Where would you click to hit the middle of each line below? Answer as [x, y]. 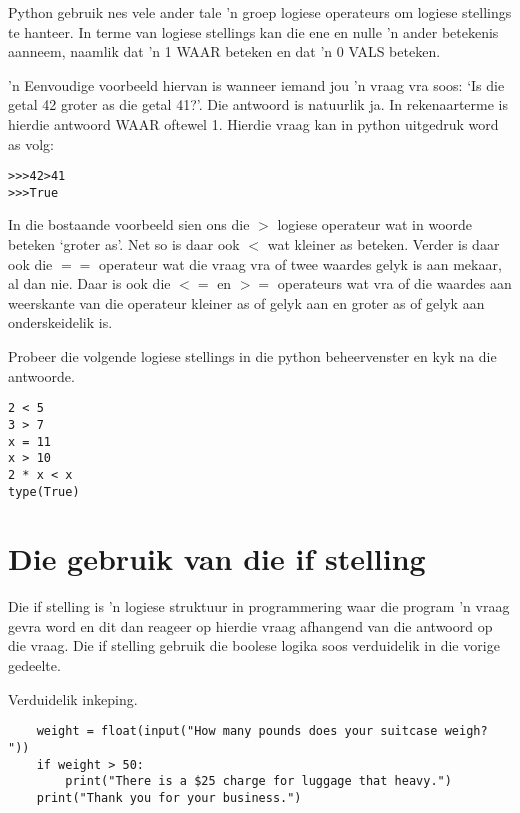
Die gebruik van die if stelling [217, 558]
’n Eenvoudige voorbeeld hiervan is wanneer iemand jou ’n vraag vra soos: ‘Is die [256, 84]
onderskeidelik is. [60, 322]
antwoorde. [41, 375]
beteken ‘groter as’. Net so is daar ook [124, 244]
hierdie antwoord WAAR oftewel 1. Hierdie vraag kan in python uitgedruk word [253, 123]
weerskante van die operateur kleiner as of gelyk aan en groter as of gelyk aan [246, 302]
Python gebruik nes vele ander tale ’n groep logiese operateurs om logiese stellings [260, 12]
